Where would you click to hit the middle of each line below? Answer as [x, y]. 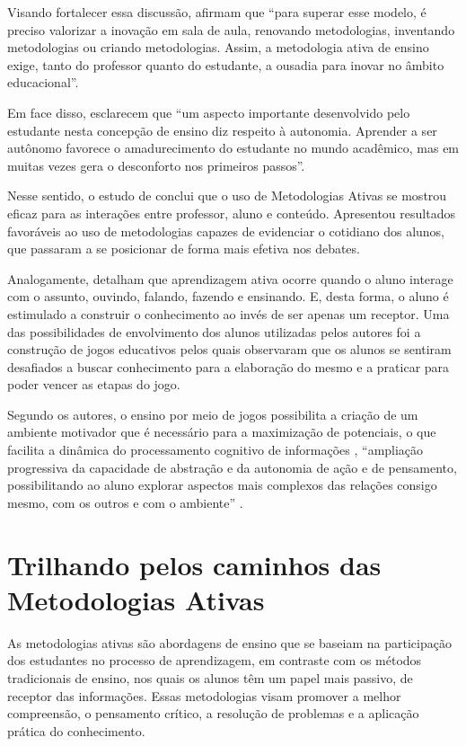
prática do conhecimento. [76, 730]
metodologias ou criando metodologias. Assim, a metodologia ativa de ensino [218, 47]
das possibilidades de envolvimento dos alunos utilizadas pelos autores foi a [214, 331]
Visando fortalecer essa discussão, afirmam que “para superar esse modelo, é [217, 12]
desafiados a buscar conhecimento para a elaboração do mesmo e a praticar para [229, 366]
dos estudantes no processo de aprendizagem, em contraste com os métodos [215, 660]
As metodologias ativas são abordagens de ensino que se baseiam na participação [229, 642]
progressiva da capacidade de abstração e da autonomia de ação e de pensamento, [232, 467]
